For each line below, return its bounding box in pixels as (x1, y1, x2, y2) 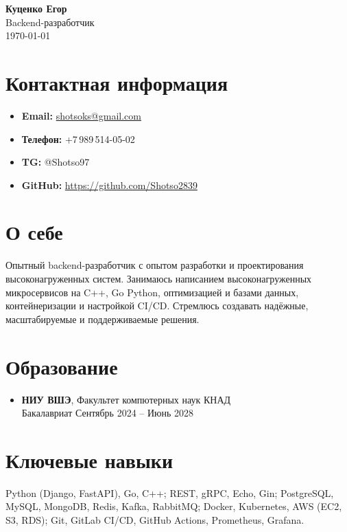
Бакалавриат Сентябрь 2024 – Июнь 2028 (21, 406, 194, 420)
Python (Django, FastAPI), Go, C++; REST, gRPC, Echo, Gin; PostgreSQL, (5, 485, 334, 500)
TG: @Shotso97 (21, 155, 90, 169)
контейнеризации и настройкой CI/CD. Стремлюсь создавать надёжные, (5, 298, 309, 313)
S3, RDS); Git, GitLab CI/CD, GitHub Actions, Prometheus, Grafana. (5, 513, 304, 527)
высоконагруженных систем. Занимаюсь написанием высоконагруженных (5, 271, 312, 285)
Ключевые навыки (5, 445, 173, 474)
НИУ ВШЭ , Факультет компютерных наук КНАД (21, 392, 231, 406)
